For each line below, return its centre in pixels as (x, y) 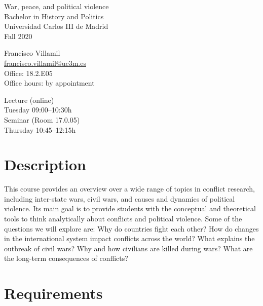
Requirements (53, 293)
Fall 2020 (18, 36)
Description (45, 164)
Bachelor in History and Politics (54, 16)
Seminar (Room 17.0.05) (42, 119)
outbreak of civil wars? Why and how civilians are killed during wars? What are (128, 248)
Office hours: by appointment (49, 83)
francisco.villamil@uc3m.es (45, 63)
